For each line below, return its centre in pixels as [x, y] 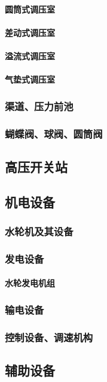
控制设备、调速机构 [49, 337]
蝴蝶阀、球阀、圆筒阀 [54, 133]
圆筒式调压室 [30, 9]
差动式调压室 [30, 32]
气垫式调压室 [30, 79]
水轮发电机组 [30, 283]
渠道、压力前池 [39, 106]
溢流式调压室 [30, 55]
